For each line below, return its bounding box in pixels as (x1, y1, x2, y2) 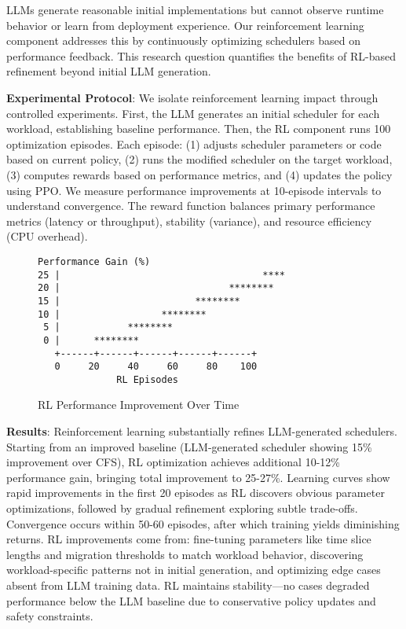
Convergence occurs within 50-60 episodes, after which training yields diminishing (6, 515, 400, 532)
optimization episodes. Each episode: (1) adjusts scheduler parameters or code (6, 135, 382, 152)
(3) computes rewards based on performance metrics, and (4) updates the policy (6, 166, 393, 182)
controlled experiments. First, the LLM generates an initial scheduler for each (6, 105, 380, 121)
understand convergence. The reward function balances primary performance (6, 197, 375, 214)
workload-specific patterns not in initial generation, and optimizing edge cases (6, 561, 381, 578)
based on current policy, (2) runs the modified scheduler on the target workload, (6, 151, 393, 167)
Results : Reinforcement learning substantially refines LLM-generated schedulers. (6, 423, 397, 440)
